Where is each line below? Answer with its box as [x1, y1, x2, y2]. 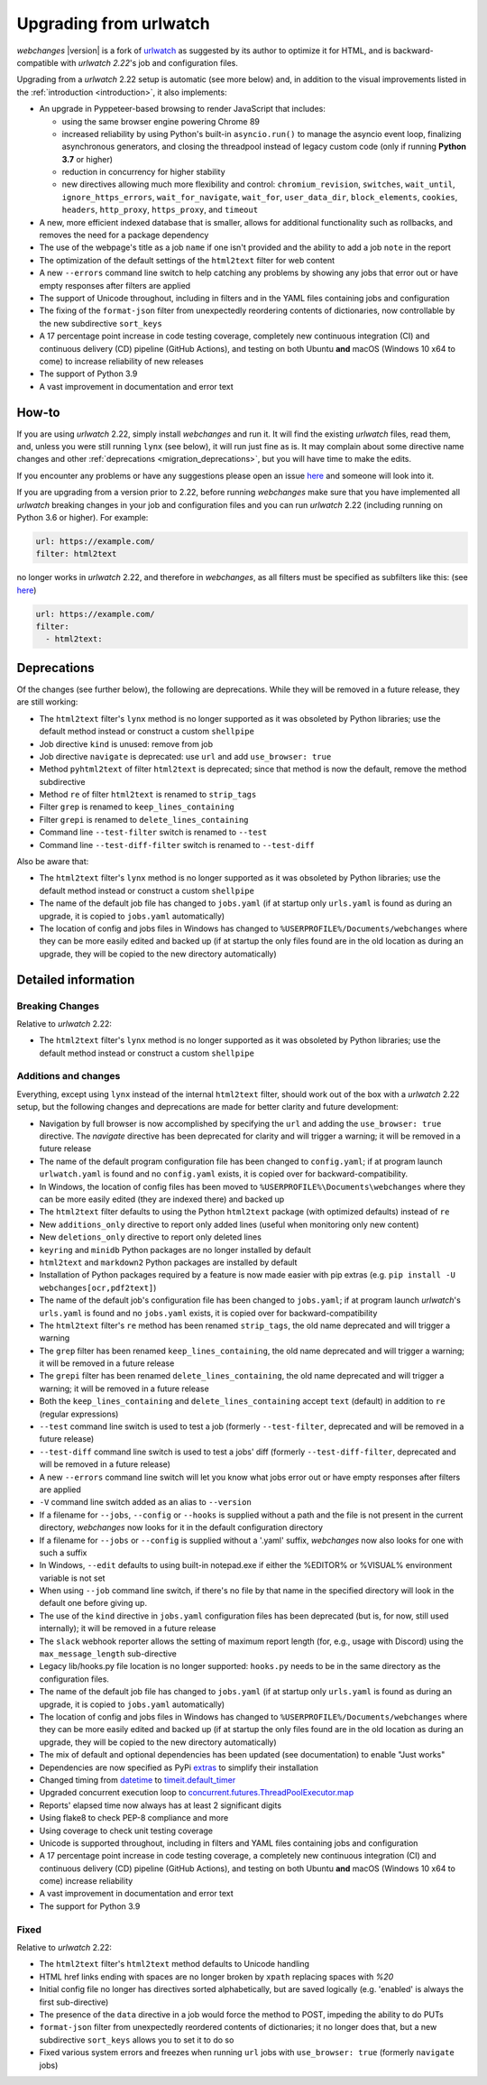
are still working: [16, 697, 78, 707]
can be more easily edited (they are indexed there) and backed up [39, 1194, 285, 1204]
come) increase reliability [39, 1876, 133, 1887]
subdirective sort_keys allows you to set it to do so [39, 2034, 234, 2045]
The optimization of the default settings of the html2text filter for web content [39, 254, 335, 265]
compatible [16, 57, 59, 68]
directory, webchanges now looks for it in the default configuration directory [39, 1522, 324, 1533]
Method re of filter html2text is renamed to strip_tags [39, 789, 257, 800]
